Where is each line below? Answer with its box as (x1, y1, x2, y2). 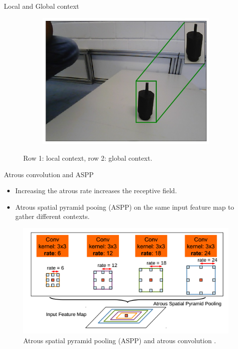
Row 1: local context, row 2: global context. (23, 153, 152, 163)
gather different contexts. (15, 211, 90, 221)
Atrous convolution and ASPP (4, 169, 94, 179)
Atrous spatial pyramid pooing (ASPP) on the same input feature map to (15, 201, 234, 212)
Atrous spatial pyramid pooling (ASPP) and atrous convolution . (23, 335, 216, 346)
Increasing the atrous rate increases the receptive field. (15, 185, 177, 196)
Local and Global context (4, 1, 79, 11)
